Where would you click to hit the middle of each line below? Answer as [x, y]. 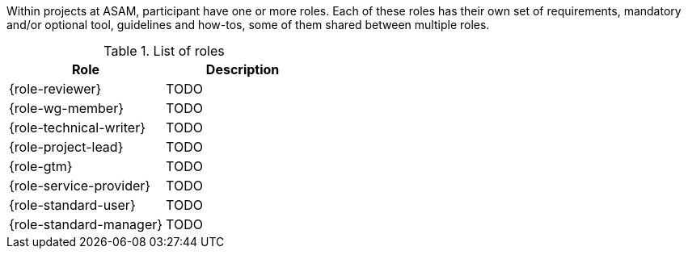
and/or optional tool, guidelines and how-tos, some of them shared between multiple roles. [248, 25]
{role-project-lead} [66, 147]
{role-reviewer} [55, 89]
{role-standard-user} [72, 205]
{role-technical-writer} [77, 127]
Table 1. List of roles [164, 51]
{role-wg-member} [67, 108]
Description [243, 69]
